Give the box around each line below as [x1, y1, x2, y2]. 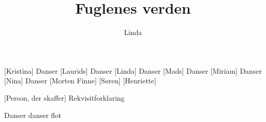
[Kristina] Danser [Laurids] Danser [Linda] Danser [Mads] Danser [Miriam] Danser [4, 65, 262, 76]
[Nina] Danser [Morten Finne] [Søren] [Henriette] [4, 75, 157, 86]
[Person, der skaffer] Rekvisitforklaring [4, 92, 125, 103]
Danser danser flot [4, 109, 62, 120]
